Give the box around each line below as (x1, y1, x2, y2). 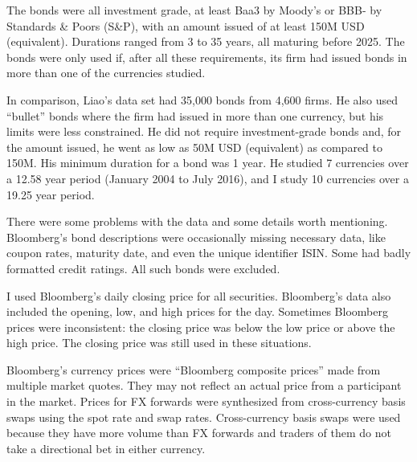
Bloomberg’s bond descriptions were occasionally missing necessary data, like (6, 228, 386, 245)
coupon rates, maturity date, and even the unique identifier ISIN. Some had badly (6, 244, 411, 261)
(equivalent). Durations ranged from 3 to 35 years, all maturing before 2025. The (6, 33, 405, 50)
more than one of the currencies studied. (6, 64, 206, 81)
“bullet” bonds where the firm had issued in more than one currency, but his (6, 107, 384, 124)
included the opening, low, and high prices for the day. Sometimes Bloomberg (6, 303, 388, 320)
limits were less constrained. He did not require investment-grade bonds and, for (6, 123, 402, 140)
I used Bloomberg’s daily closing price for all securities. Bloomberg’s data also (6, 287, 391, 304)
